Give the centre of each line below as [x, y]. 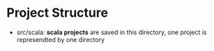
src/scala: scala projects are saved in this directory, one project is [112, 32]
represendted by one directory [61, 39]
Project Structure [58, 13]
